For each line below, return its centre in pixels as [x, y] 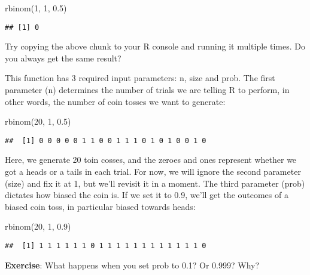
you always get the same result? [63, 58]
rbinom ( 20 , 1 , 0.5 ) [38, 121]
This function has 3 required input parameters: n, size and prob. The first [140, 78]
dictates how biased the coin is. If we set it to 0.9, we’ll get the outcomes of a [147, 195]
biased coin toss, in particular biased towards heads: [100, 206]
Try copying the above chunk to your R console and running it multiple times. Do [155, 46]
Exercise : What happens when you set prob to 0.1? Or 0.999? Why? [132, 265]
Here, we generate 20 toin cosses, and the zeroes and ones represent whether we [151, 160]
